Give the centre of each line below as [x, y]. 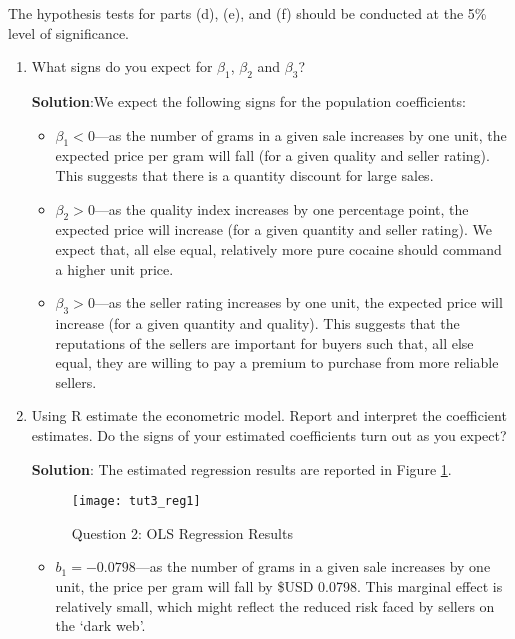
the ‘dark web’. [100, 625]
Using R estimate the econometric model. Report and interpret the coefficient [269, 415]
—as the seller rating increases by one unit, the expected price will [298, 302]
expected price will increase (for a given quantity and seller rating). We [273, 229]
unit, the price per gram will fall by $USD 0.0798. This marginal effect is [279, 585]
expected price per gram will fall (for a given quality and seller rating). [272, 155]
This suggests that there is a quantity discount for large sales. [244, 174]
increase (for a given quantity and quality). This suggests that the [257, 322]
